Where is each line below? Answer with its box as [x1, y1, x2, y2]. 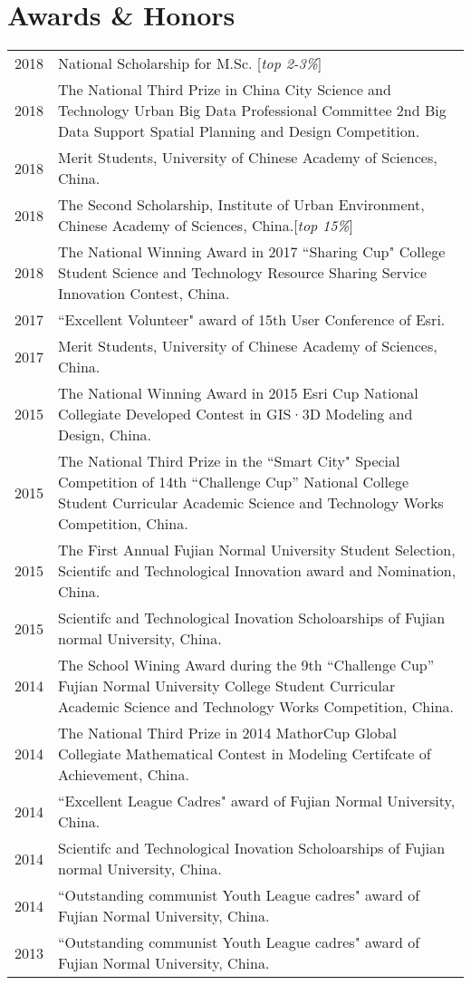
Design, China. [58, 424, 152, 446]
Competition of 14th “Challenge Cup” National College [58, 471, 409, 493]
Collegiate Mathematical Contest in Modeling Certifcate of [58, 743, 431, 765]
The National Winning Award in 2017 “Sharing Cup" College [58, 241, 446, 263]
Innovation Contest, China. [58, 283, 230, 304]
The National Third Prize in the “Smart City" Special [58, 450, 400, 472]
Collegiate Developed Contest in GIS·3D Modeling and [58, 403, 413, 425]
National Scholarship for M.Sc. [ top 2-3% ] [58, 53, 322, 74]
